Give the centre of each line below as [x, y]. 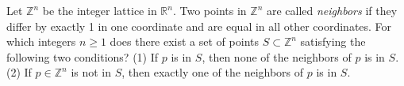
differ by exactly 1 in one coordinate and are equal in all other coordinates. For [199, 26]
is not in [91, 72]
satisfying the [333, 41]
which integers [41, 41]
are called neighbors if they [332, 10]
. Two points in [210, 10]
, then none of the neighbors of [277, 56]
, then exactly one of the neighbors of [213, 72]
